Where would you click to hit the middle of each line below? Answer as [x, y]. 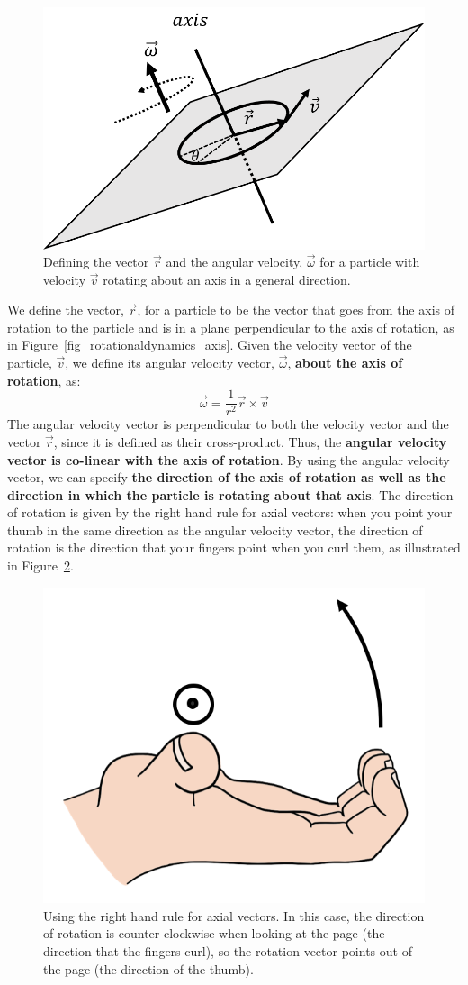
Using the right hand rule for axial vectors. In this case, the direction [234, 915]
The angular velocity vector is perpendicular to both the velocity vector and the [228, 424]
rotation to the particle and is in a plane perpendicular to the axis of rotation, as [231, 327]
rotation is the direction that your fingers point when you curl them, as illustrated [234, 547]
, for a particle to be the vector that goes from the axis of [296, 310]
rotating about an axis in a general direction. [227, 279]
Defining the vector [96, 262]
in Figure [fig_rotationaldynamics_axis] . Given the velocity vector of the [210, 345]
